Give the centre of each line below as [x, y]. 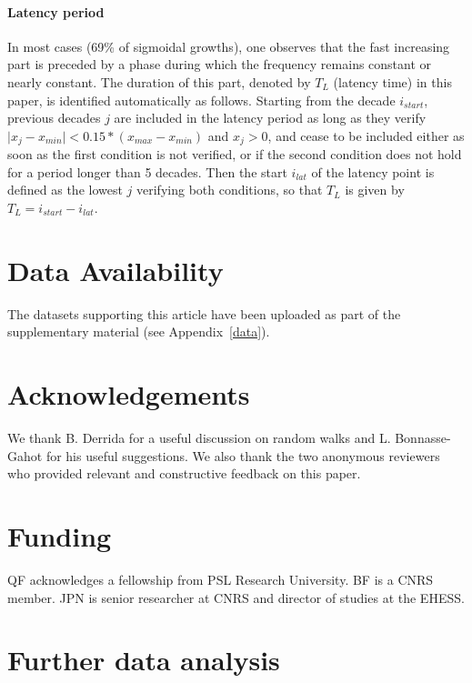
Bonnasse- [423, 438]
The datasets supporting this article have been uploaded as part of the [204, 313]
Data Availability [115, 270]
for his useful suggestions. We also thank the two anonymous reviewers [243, 455]
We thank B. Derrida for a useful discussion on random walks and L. [199, 438]
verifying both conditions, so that [230, 190]
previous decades [54, 118]
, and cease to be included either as [366, 135]
